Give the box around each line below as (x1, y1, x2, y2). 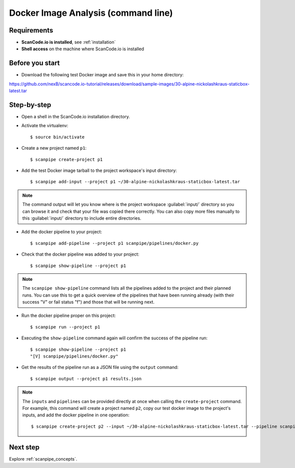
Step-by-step (9, 100, 52, 109)
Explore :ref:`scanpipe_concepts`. (9, 456, 78, 462)
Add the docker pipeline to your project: (21, 229, 102, 235)
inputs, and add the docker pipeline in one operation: (22, 412, 130, 418)
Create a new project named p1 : (21, 145, 87, 151)
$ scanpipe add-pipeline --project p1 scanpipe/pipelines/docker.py (30, 240, 199, 246)
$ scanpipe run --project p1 (30, 324, 100, 330)
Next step (9, 443, 40, 451)
